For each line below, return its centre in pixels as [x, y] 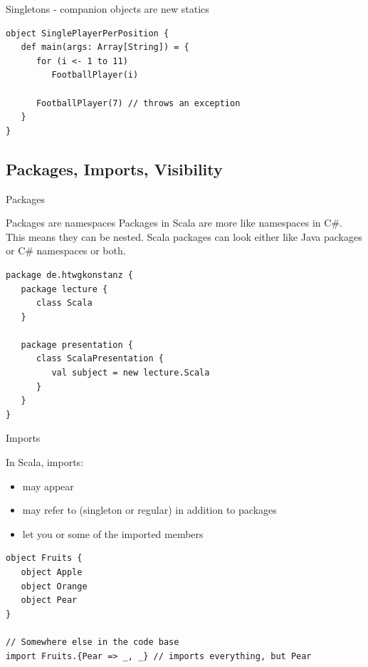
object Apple [52, 573]
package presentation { [77, 345]
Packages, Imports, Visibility [114, 169]
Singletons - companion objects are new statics [107, 9]
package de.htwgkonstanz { [69, 275]
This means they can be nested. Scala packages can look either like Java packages [184, 236]
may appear [48, 486]
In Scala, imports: [45, 462]
